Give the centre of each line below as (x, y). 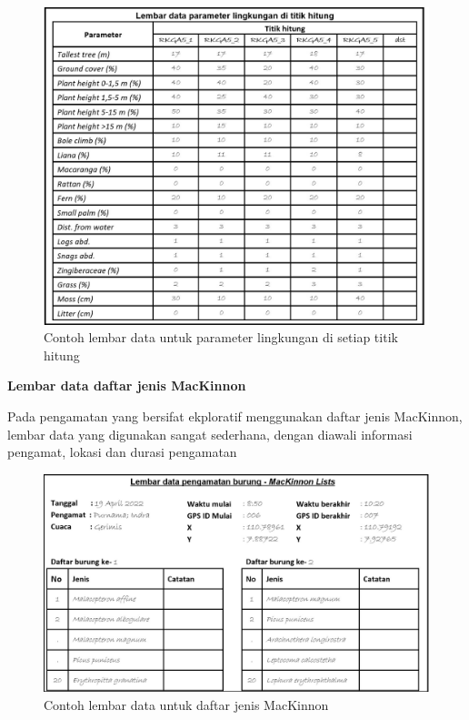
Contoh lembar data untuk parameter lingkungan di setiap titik (221, 337)
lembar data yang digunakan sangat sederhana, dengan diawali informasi (210, 434)
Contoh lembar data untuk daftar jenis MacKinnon (186, 704)
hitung (62, 355)
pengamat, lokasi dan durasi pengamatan (122, 452)
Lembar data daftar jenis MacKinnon (127, 385)
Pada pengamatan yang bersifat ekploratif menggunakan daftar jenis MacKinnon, (235, 416)
